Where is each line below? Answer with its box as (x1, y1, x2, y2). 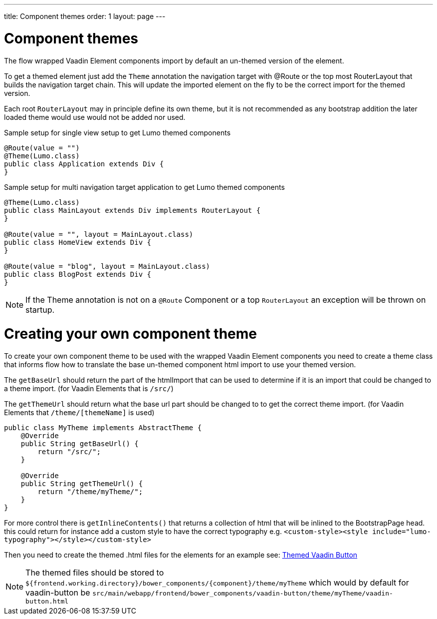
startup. (25, 304, 55, 315)
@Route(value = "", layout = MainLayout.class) (4, 230, 194, 238)
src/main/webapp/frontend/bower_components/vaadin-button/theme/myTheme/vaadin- (92, 590, 393, 597)
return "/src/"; (37, 448, 101, 456)
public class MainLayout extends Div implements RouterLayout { (4, 206, 261, 214)
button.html (25, 598, 69, 605)
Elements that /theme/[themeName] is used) (4, 408, 155, 417)
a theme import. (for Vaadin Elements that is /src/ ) (4, 384, 174, 393)
